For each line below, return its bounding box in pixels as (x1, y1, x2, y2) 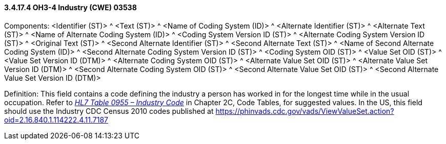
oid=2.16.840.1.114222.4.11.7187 (4, 115, 109, 124)
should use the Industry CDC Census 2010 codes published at (4, 106, 214, 115)
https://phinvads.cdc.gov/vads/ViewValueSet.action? (215, 106, 394, 115)
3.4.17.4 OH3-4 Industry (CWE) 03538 (4, 3, 137, 12)
